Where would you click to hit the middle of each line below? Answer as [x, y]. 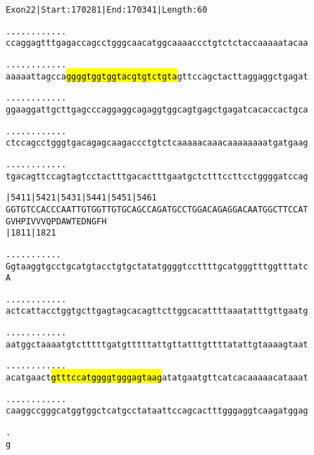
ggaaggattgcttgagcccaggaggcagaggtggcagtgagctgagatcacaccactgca [157, 109]
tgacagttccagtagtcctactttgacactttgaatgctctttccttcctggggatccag [157, 176]
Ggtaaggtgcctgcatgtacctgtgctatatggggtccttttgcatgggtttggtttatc [157, 266]
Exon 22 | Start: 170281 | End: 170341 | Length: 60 [107, 10]
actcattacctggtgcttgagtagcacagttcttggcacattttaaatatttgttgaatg [157, 311]
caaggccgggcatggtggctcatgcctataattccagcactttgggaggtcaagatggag [157, 411]
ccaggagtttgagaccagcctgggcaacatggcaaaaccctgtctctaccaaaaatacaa [157, 43]
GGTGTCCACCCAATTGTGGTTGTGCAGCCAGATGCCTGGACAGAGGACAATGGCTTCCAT [157, 209]
